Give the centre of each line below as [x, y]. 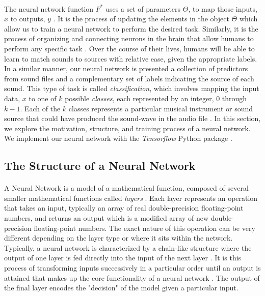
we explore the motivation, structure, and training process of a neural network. [127, 128]
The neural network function [49, 8]
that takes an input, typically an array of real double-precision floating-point [124, 208]
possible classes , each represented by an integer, [139, 98]
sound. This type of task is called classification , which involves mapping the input [132, 88]
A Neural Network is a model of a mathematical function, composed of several [126, 188]
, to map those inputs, [223, 8]
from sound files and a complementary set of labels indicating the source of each [129, 78]
